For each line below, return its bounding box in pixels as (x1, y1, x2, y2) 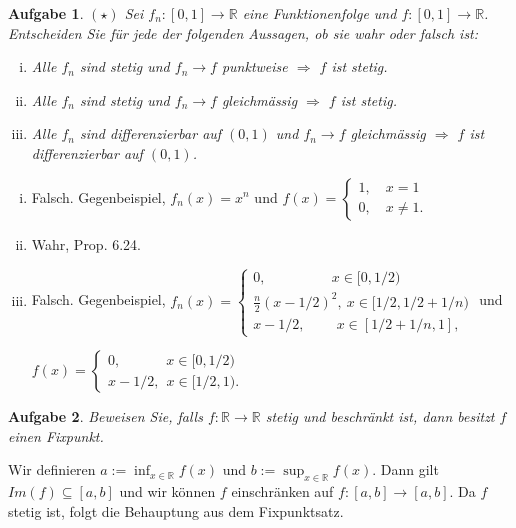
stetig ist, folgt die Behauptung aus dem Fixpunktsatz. (8, 500, 344, 521)
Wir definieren (8, 459, 96, 480)
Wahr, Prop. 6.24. (31, 233, 141, 254)
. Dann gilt (372, 459, 439, 480)
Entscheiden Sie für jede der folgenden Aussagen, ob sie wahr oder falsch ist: (8, 22, 479, 43)
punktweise (221, 56, 288, 77)
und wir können (119, 481, 216, 502)
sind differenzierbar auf (79, 123, 222, 144)
